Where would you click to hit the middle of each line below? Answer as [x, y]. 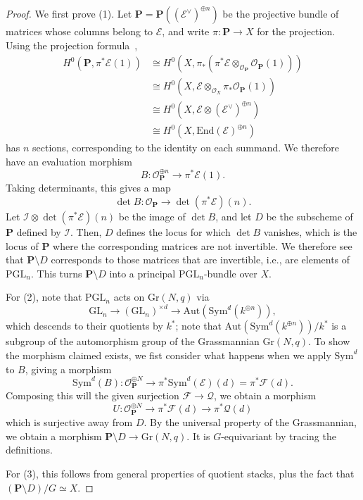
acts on [129, 297]
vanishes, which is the [310, 231]
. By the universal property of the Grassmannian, [250, 422]
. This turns [56, 273]
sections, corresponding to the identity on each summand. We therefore [186, 148]
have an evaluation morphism [69, 161]
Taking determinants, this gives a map [88, 188]
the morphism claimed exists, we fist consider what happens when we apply [168, 355]
